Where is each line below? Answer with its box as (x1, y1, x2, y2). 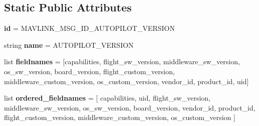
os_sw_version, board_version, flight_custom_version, (4, 66, 175, 76)
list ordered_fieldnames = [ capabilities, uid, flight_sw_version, (4, 93, 211, 103)
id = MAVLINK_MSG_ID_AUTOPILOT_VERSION (4, 23, 175, 33)
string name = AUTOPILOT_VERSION (4, 39, 134, 50)
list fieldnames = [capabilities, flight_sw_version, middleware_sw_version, (4, 56, 240, 67)
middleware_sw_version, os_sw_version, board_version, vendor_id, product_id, (4, 102, 255, 113)
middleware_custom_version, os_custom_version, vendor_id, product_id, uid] (4, 76, 249, 86)
